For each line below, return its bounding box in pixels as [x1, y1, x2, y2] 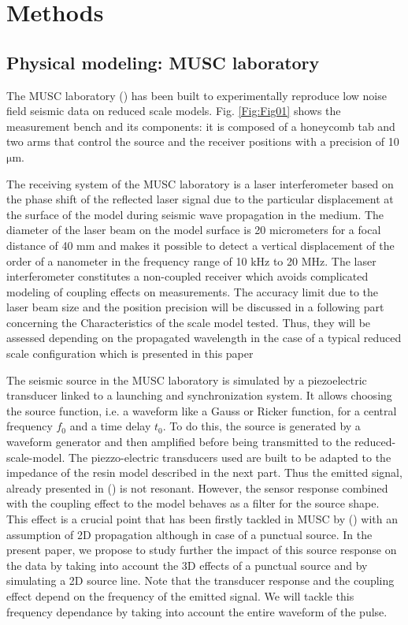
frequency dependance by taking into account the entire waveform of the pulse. [6, 603, 388, 619]
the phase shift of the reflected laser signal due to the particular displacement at [6, 191, 394, 207]
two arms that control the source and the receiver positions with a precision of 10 [6, 133, 399, 150]
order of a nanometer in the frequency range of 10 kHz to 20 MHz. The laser [6, 252, 376, 269]
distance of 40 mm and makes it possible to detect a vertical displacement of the [6, 236, 395, 253]
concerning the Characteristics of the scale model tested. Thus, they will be [6, 314, 371, 330]
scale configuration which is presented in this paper [6, 345, 254, 362]
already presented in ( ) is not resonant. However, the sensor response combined [6, 479, 388, 496]
